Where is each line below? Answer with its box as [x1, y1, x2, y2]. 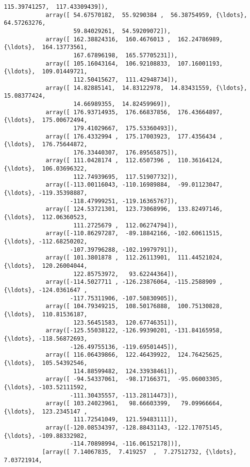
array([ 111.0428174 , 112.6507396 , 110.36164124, [45, 157, 223, 164]
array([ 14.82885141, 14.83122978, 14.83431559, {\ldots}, [45, 84, 248, 91]
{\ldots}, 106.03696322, [4, 165, 87, 173]
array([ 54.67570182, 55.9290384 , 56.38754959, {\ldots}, [45, 11, 248, 18]
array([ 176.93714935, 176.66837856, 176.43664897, [45, 108, 223, 116]
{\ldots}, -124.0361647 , [4, 286, 87, 294]
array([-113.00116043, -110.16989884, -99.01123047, [45, 181, 223, 189]
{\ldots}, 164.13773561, [4, 44, 87, 51]
